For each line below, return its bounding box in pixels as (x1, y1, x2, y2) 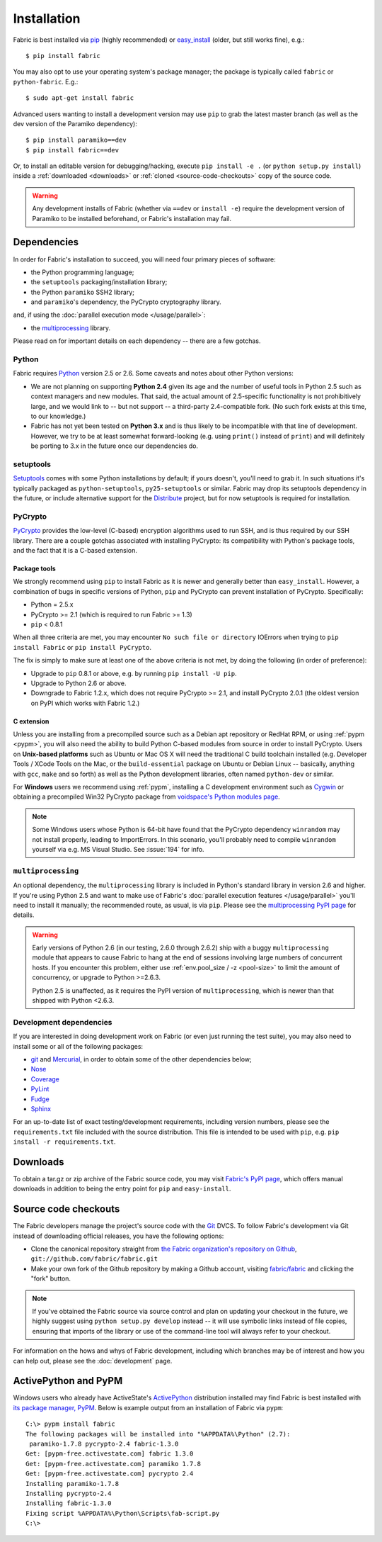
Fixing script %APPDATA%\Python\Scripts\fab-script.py (25, 1509, 220, 1517)
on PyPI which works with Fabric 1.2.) (30, 699, 140, 707)
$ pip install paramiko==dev (25, 136, 127, 145)
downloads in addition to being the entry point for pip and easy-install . (13, 1184, 231, 1193)
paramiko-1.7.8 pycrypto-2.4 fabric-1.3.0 (29, 1440, 179, 1448)
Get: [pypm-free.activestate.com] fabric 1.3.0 (25, 1450, 194, 1458)
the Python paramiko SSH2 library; (30, 288, 134, 296)
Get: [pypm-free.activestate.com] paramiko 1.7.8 (25, 1460, 202, 1468)
